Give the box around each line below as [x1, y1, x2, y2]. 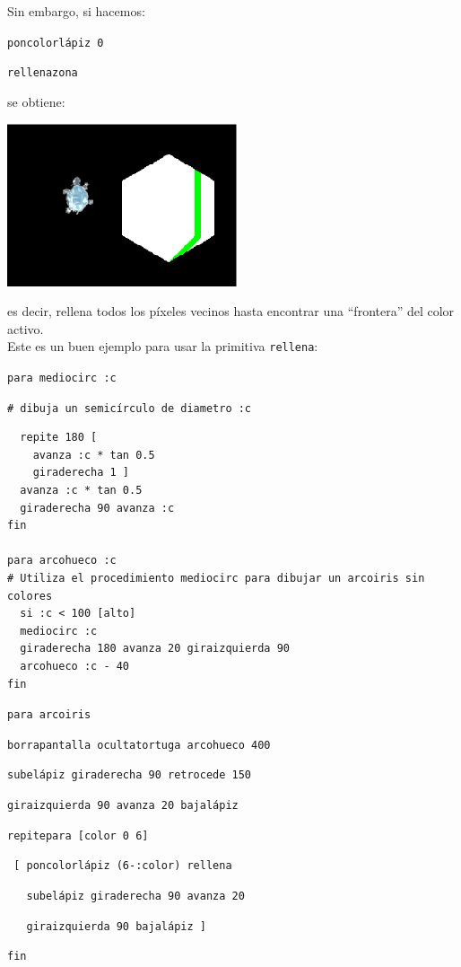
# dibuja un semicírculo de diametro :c [7, 401, 252, 415]
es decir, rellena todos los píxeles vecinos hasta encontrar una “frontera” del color [7, 302, 455, 321]
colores [7, 589, 53, 602]
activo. [7, 319, 44, 338]
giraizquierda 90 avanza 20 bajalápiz [7, 799, 239, 813]
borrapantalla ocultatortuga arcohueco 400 [7, 738, 271, 752]
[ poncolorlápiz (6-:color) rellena [13, 859, 232, 873]
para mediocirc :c [7, 371, 117, 384]
